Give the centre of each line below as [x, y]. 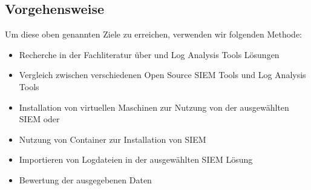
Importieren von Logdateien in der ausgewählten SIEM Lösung [136, 159]
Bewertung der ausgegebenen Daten [85, 179]
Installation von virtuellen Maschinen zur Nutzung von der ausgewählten [154, 107]
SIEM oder [39, 119]
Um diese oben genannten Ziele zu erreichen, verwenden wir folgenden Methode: [153, 34]
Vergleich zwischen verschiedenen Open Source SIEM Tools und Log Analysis [162, 75]
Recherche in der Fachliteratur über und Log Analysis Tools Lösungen [149, 54]
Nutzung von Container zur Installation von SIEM [113, 139]
